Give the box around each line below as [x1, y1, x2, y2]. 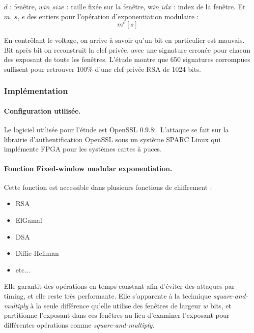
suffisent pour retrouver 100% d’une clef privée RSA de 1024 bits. [4, 63, 201, 74]
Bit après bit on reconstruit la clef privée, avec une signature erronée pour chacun [4, 44, 251, 55]
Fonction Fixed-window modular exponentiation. [4, 163, 172, 173]
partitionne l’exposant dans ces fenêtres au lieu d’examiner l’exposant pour [4, 310, 230, 320]
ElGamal [15, 214, 42, 225]
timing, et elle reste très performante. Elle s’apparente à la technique [4, 290, 211, 301]
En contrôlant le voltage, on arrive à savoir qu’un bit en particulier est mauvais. [4, 35, 245, 45]
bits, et [210, 300, 231, 310]
